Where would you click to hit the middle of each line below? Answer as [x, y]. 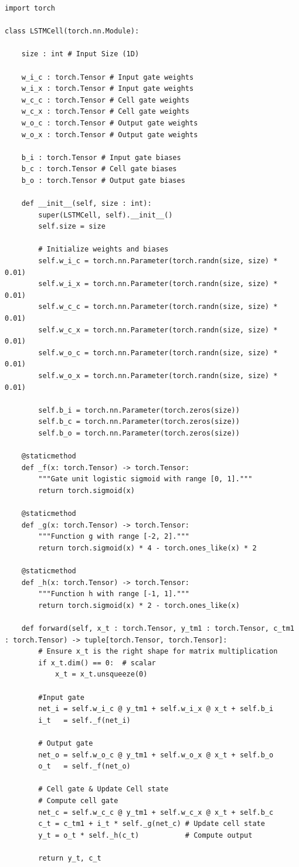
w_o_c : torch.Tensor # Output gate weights [110, 123]
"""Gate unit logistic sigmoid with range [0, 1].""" [145, 479]
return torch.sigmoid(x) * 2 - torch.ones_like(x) [139, 605]
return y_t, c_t [70, 858]
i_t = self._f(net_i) [84, 720]
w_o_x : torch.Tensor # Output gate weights [110, 135]
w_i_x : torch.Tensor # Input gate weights [108, 89]
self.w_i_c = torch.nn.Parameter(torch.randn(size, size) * [158, 261]
